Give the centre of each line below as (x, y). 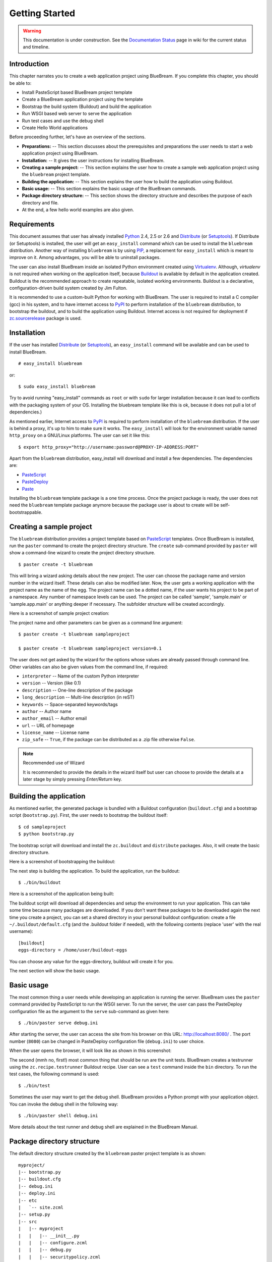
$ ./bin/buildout (40, 883)
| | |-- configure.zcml (53, 1243)
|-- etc (28, 1200)
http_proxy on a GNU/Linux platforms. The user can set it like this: (80, 435)
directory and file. (40, 202)
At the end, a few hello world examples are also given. (78, 210)
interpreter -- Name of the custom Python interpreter (81, 676)
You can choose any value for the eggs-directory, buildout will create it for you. (91, 961)
